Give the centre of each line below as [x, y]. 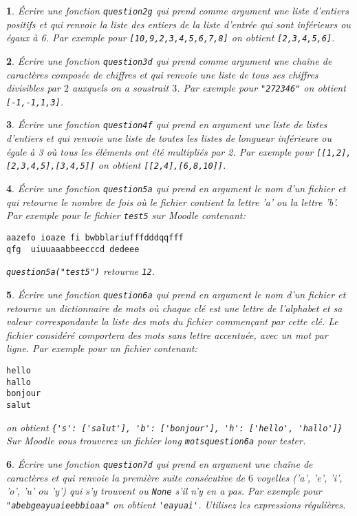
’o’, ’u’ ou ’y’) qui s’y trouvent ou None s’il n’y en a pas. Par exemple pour [164, 491]
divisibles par [33, 88]
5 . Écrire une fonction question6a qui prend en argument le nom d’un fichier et [176, 294]
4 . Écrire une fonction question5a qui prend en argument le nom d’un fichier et [176, 188]
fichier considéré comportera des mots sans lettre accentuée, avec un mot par [167, 334]
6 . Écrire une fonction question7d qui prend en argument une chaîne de [160, 463]
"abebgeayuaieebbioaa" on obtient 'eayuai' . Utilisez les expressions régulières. [176, 504]
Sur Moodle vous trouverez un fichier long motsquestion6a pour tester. [156, 441]
